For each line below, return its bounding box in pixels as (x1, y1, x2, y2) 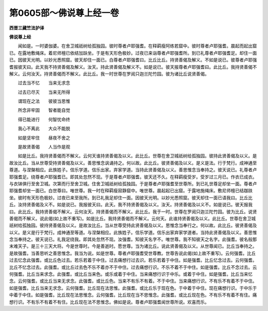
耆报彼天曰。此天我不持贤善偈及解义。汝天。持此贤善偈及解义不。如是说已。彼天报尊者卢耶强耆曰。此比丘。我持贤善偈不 (9, 64, 257, 70)
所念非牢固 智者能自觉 (17, 107, 70, 113)
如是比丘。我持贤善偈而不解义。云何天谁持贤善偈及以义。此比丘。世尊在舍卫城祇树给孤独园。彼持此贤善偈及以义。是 (17, 153, 257, 159)
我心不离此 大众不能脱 (17, 126, 70, 132)
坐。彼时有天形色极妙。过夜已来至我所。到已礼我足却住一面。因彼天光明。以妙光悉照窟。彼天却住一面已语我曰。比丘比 (9, 194, 253, 201)
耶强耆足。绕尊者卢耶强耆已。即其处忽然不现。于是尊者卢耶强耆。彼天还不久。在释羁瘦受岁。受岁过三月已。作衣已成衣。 (9, 174, 257, 180)
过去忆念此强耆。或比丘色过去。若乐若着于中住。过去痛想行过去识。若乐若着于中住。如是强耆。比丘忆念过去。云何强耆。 (9, 257, 257, 263)
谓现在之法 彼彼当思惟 (17, 98, 70, 104)
